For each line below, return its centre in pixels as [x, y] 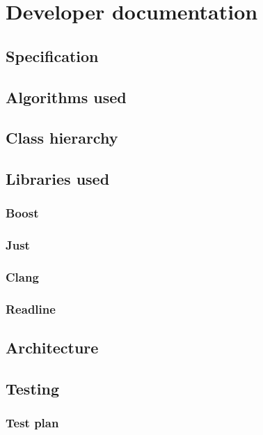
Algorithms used [66, 97]
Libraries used [58, 179]
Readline [31, 308]
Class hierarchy [62, 138]
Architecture [52, 348]
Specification [52, 55]
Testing [32, 389]
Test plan [32, 423]
